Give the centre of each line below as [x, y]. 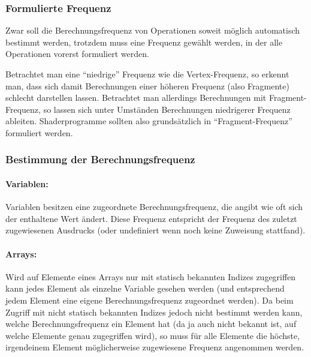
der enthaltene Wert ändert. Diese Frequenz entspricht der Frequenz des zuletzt [151, 218]
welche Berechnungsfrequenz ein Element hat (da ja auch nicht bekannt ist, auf [151, 324]
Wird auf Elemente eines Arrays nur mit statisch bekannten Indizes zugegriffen [151, 276]
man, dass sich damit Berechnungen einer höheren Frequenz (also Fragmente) [147, 85]
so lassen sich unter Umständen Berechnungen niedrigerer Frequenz [167, 109]
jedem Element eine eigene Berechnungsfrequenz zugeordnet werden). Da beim [150, 300]
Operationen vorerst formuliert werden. [77, 54]
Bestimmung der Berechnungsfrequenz [100, 159]
